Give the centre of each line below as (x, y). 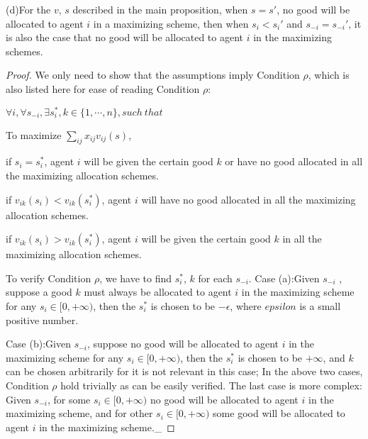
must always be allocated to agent (158, 292)
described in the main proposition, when (160, 9)
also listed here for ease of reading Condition (103, 88)
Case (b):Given (38, 344)
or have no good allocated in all (294, 161)
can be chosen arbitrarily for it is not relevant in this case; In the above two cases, (184, 371)
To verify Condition (49, 278)
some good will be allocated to (279, 413)
